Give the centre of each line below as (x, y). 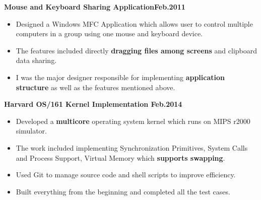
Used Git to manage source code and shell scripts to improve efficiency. (126, 175)
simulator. (31, 131)
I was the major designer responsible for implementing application (120, 77)
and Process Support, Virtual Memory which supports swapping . (120, 157)
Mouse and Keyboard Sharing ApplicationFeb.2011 (95, 7)
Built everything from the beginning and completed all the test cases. (123, 191)
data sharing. (36, 60)
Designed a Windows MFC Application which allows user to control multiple (134, 23)
